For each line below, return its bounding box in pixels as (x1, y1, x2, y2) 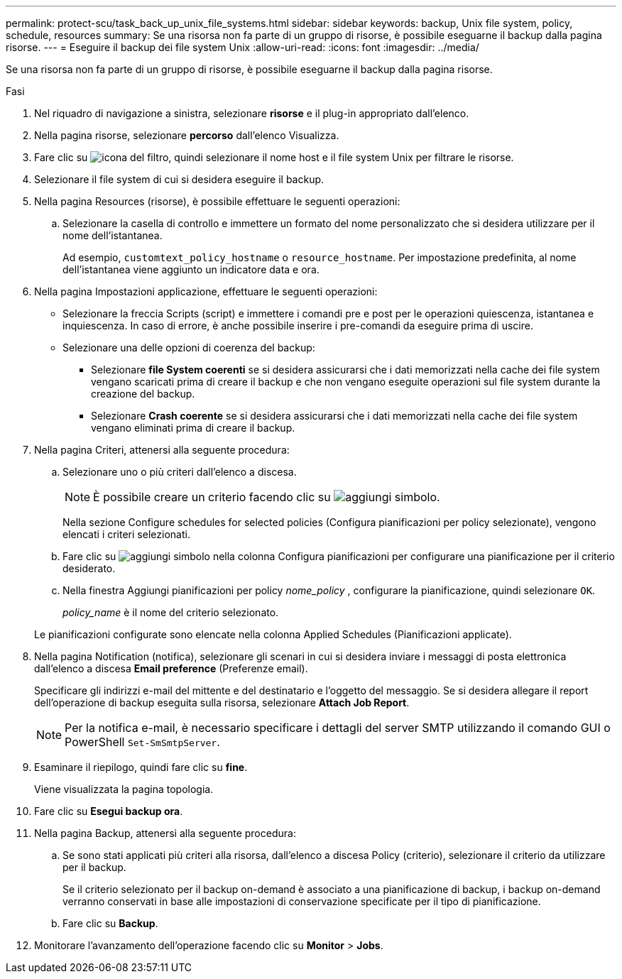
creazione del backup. (91, 388, 195, 400)
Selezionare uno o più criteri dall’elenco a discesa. (62, 466, 297, 478)
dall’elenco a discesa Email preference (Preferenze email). (34, 662, 308, 674)
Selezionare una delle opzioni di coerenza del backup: (62, 341, 315, 354)
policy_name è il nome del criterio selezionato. (62, 606, 279, 618)
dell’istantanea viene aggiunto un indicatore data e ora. (62, 263, 320, 275)
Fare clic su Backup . (62, 917, 158, 929)
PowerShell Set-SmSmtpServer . (65, 735, 220, 749)
